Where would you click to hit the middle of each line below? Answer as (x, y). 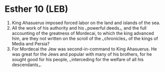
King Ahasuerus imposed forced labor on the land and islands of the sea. (86, 23)
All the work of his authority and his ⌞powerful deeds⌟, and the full (79, 28)
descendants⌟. (27, 65)
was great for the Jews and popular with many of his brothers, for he (82, 54)
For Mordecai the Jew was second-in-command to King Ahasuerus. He (84, 49)
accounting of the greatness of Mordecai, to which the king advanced (83, 33)
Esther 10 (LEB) (37, 9)
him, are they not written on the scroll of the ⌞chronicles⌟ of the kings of (85, 38)
